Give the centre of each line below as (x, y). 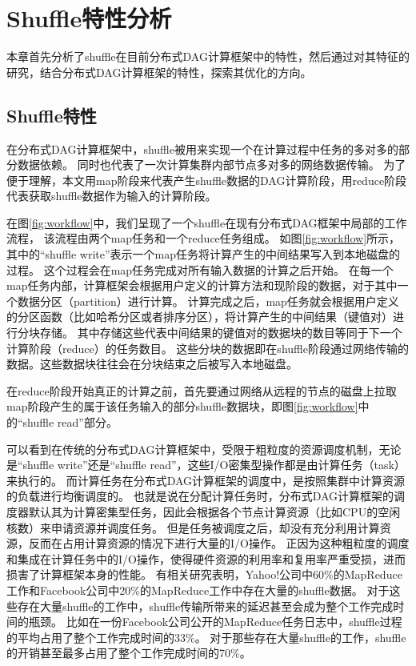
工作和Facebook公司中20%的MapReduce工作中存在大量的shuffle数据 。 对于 (198, 590)
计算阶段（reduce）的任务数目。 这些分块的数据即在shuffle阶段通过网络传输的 (208, 348)
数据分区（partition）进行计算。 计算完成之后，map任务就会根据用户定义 (208, 301)
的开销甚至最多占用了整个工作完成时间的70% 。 (129, 653)
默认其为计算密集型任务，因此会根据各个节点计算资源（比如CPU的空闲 (214, 511)
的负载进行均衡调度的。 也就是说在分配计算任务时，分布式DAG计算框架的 (200, 496)
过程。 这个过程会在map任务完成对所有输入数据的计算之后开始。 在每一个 (200, 269)
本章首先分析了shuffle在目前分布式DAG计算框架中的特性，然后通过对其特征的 (208, 56)
